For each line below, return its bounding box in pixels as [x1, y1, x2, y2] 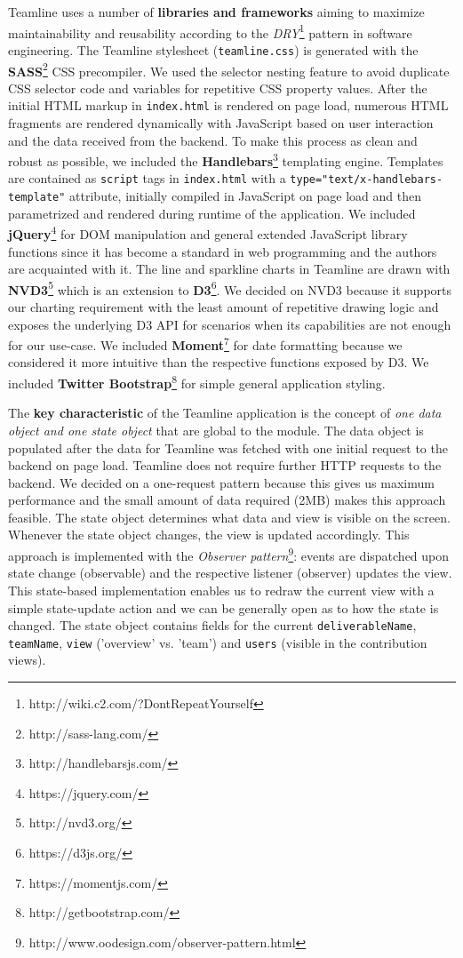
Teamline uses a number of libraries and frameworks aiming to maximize [8, 3, 425, 20]
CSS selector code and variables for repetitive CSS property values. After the [8, 78, 427, 97]
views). [8, 651, 46, 669]
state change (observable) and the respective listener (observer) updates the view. [8, 563, 452, 582]
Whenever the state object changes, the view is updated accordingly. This [8, 525, 410, 544]
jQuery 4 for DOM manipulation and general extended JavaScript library [8, 222, 408, 243]
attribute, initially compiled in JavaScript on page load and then [69, 187, 421, 205]
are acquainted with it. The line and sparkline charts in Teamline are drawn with [8, 259, 451, 278]
